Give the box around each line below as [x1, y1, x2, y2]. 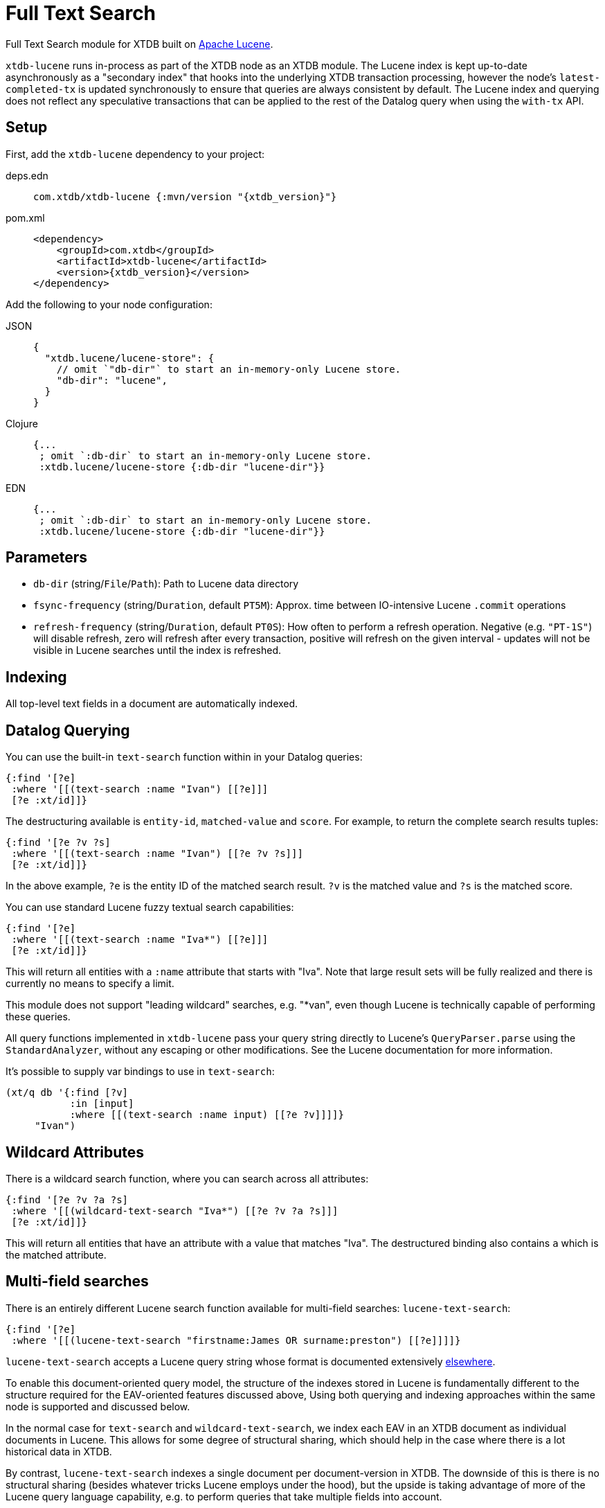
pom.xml [6, 211, 45, 224]
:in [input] [69, 1098, 134, 1110]
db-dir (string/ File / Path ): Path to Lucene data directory [33, 578, 299, 590]
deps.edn [6, 169, 48, 181]
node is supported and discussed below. [6, 1400, 190, 1412]
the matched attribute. [6, 1248, 107, 1261]
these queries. [6, 1011, 71, 1023]
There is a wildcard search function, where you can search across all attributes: [6, 1172, 369, 1185]
